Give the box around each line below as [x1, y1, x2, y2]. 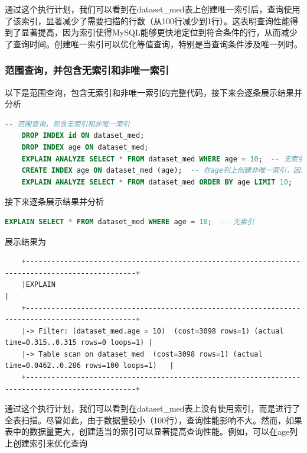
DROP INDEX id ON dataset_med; [21, 131, 145, 140]
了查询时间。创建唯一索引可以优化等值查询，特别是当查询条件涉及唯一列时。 [5, 37, 302, 50]
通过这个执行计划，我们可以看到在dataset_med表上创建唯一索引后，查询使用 [5, 3, 301, 15]
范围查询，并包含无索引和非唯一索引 [5, 63, 169, 77]
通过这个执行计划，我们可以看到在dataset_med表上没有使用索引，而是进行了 [5, 402, 301, 415]
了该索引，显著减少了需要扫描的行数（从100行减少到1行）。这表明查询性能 [5, 14, 290, 27]
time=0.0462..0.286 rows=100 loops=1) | [5, 361, 174, 370]
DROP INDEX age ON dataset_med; [21, 143, 149, 151]
